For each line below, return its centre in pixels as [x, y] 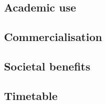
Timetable [31, 95]
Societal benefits [47, 66]
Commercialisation [53, 37]
